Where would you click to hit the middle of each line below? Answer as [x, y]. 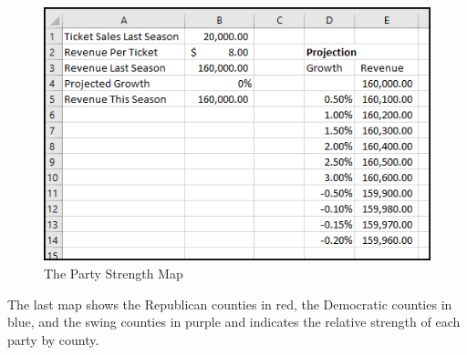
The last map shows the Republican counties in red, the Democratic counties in [230, 304]
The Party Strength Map [114, 273]
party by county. [53, 339]
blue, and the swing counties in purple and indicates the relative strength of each [234, 322]
